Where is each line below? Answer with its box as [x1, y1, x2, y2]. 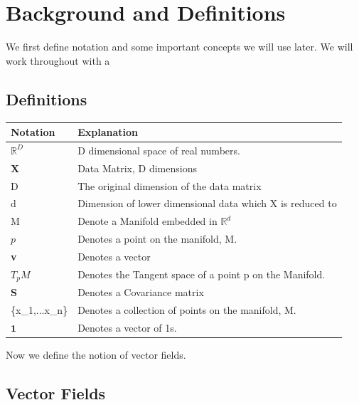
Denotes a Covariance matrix [77, 285, 204, 300]
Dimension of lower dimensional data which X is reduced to [77, 196, 337, 211]
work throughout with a [6, 53, 110, 68]
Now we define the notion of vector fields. [6, 347, 186, 362]
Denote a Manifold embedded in [77, 214, 218, 228]
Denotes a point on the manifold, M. [77, 231, 237, 246]
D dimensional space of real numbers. [77, 142, 240, 157]
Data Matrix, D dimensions [77, 160, 197, 175]
